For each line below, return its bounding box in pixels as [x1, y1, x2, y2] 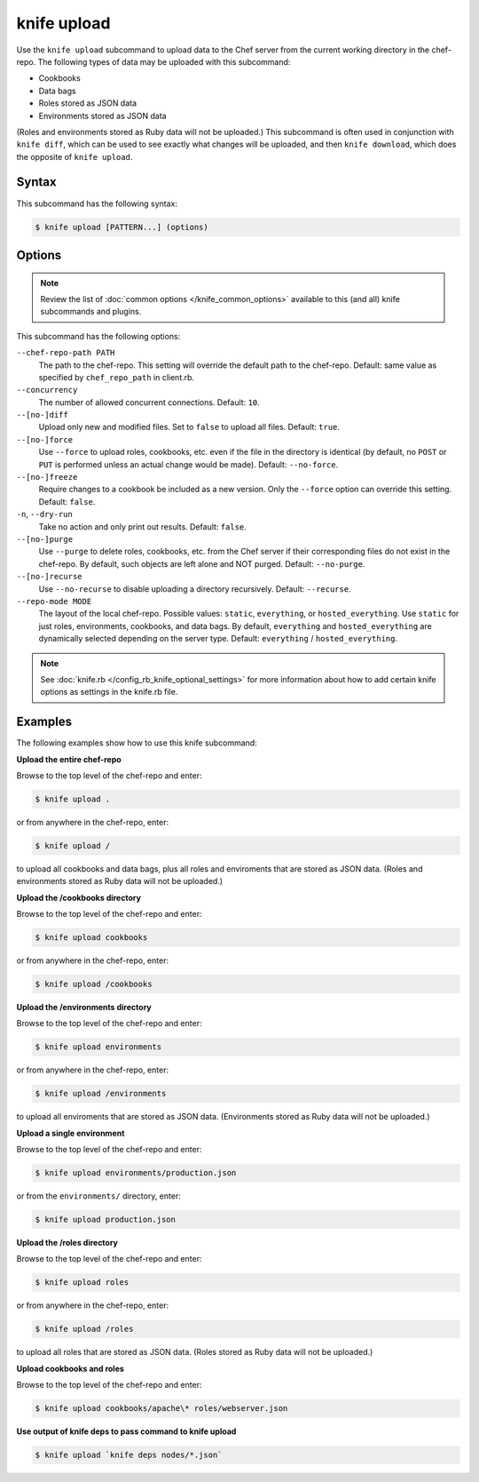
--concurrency [16, 385, 78, 395]
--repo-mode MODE [16, 596, 92, 606]
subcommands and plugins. [40, 307, 142, 317]
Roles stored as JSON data [38, 98, 137, 108]
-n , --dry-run [16, 509, 73, 520]
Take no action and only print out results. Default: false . [38, 521, 247, 532]
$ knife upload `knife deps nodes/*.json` [35, 1450, 223, 1461]
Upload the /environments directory [16, 1002, 152, 1013]
